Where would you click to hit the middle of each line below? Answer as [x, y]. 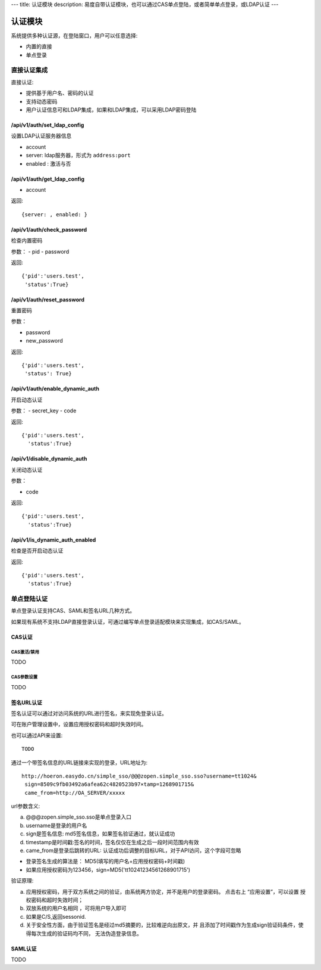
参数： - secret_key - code [44, 411]
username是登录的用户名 [56, 825]
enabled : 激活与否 [48, 163]
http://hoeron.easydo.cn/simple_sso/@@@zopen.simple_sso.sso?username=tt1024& [139, 776]
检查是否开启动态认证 [37, 551]
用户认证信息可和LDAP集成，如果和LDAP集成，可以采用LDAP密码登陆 [111, 110]
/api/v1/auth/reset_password [48, 299]
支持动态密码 [42, 101]
